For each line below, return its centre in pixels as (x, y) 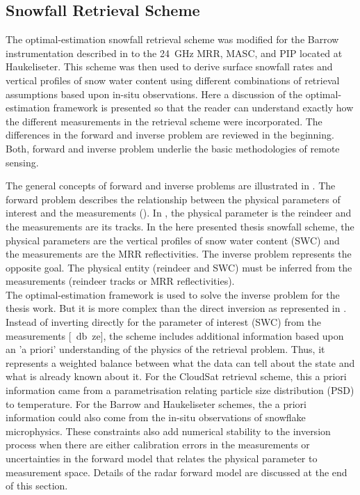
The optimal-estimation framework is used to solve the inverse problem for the (173, 294)
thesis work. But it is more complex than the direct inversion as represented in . (176, 308)
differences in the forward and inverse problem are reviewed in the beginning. (170, 135)
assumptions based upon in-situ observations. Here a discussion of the (154, 94)
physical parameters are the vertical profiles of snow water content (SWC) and (173, 240)
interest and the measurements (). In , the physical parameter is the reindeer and (179, 213)
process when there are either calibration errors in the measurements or (158, 445)
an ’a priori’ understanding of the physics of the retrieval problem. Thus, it (165, 349)
